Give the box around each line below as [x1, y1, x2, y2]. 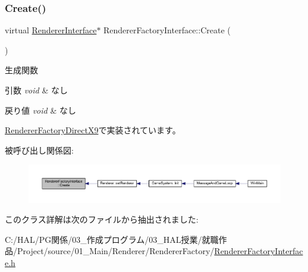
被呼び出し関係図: [5, 143, 74, 156]
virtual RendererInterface [5, 24, 97, 36]
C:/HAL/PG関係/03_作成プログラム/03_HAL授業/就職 [5, 233, 219, 245]
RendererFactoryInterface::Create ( [103, 24, 231, 36]
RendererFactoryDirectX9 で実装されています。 [5, 124, 181, 136]
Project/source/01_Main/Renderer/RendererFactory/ [17, 245, 215, 257]
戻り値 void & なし [5, 104, 76, 116]
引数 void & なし [5, 84, 68, 96]
